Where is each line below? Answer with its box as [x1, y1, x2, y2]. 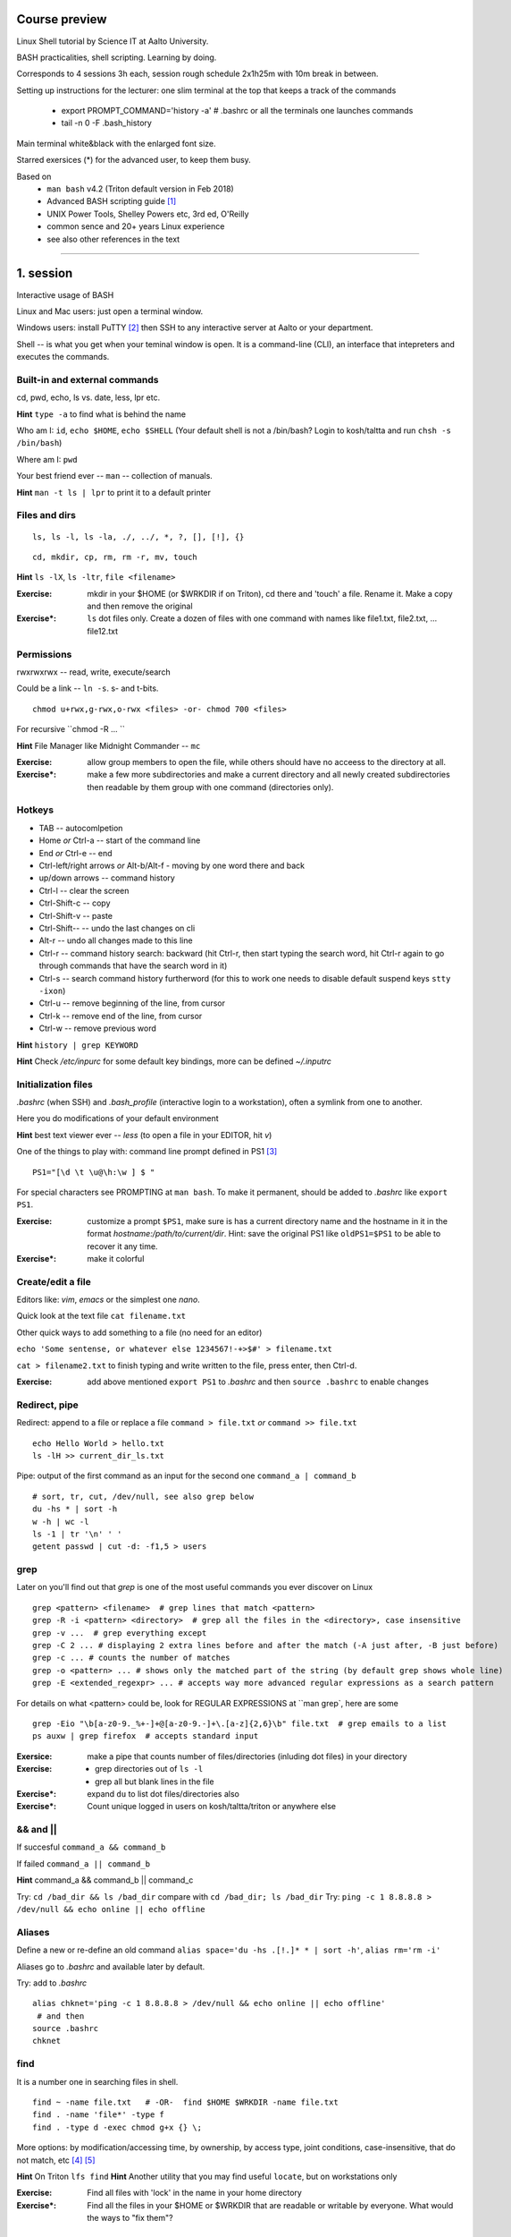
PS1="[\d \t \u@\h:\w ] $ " [32, 1167, 155, 1177]
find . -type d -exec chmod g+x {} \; [32, 2122, 203, 2132]
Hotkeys [16, 804, 54, 816]
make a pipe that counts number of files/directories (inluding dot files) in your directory [87, 1750, 407, 1762]
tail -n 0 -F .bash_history [61, 117, 152, 129]
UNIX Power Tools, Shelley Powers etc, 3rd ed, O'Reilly [46, 208, 249, 219]
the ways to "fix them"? [87, 2213, 173, 2224]
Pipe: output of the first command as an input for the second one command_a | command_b [16, 1470, 356, 1481]
